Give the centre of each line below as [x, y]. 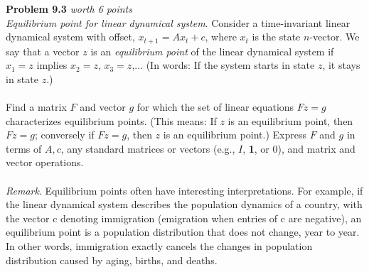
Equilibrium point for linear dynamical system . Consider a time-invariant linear [178, 22]
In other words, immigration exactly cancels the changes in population [159, 245]
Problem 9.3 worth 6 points [69, 9]
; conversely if [64, 135]
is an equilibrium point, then [290, 120]
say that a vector [43, 51]
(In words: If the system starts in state [230, 65]
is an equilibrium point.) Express [235, 135]
